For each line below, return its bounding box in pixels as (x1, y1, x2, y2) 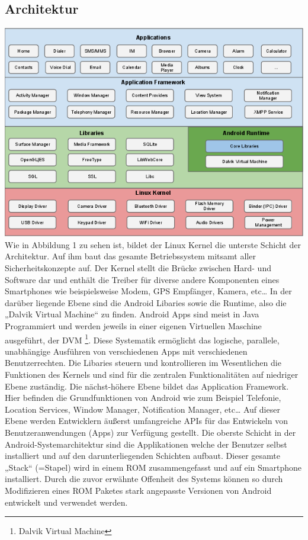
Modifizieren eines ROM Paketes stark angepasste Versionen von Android (5, 484, 272, 496)
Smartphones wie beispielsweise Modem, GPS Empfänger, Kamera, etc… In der (5, 285, 292, 297)
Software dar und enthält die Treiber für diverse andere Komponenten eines (5, 273, 280, 285)
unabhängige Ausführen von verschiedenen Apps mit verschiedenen (5, 345, 248, 357)
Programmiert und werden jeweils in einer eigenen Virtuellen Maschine (5, 319, 262, 332)
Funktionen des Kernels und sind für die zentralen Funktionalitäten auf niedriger (5, 368, 299, 380)
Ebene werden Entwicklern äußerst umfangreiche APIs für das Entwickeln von (5, 414, 288, 427)
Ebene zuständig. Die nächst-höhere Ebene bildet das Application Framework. (5, 380, 289, 392)
